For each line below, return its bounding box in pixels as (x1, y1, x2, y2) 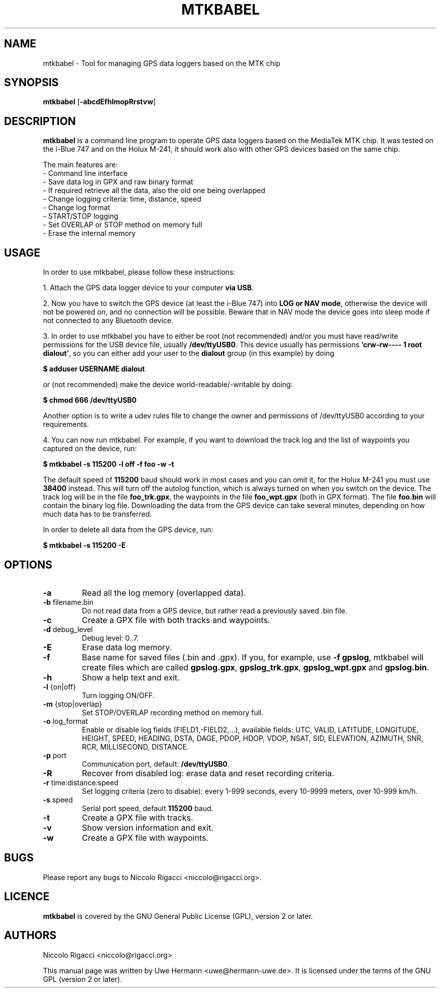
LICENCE (4, 890, 50, 903)
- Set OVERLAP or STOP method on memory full (43, 220, 202, 229)
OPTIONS (4, 558, 52, 571)
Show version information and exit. (82, 822, 213, 833)
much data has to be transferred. (43, 510, 152, 519)
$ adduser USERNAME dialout (43, 364, 145, 374)
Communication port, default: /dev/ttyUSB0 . (82, 759, 230, 768)
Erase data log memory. (82, 642, 172, 652)
